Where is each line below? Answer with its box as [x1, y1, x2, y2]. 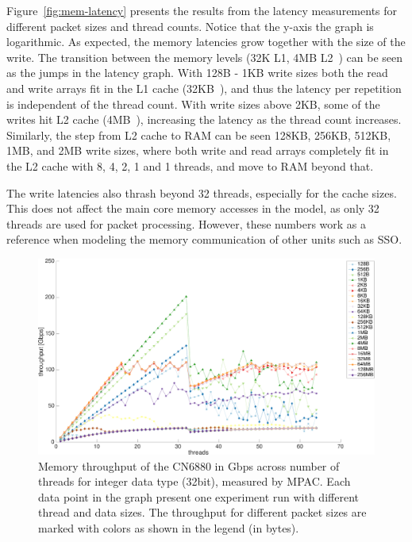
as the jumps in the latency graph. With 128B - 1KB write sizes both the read [6, 64, 388, 81]
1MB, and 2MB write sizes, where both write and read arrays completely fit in [6, 142, 389, 159]
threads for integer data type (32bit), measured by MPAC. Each [38, 473, 351, 490]
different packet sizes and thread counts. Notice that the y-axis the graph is [6, 17, 374, 34]
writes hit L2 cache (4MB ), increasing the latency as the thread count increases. [6, 111, 402, 128]
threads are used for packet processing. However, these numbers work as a [6, 215, 367, 232]
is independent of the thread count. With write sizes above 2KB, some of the [6, 95, 380, 112]
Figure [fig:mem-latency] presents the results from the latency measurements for [6, 2, 398, 18]
